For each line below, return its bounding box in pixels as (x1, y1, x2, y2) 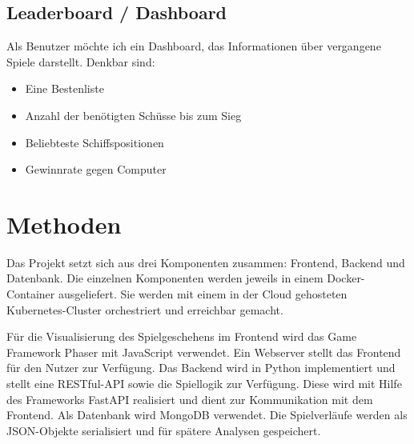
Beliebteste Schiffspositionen (25, 134, 164, 150)
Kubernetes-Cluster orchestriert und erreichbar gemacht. (6, 301, 283, 318)
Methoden (6, 207, 122, 240)
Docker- (327, 270, 365, 286)
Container (6, 286, 55, 302)
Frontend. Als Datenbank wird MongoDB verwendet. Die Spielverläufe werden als (6, 406, 408, 423)
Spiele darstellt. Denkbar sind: (6, 53, 155, 70)
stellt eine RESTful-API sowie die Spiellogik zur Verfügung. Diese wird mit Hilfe (6, 375, 402, 392)
